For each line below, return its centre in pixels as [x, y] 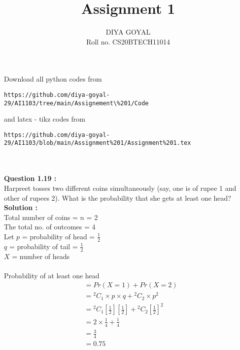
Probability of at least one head [52, 275]
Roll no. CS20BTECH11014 [128, 41]
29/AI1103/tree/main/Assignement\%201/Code [76, 103]
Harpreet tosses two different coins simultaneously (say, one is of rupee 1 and [120, 188]
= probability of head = [58, 236]
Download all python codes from [53, 79]
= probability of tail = [43, 246]
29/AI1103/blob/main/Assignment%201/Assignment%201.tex [98, 143]
